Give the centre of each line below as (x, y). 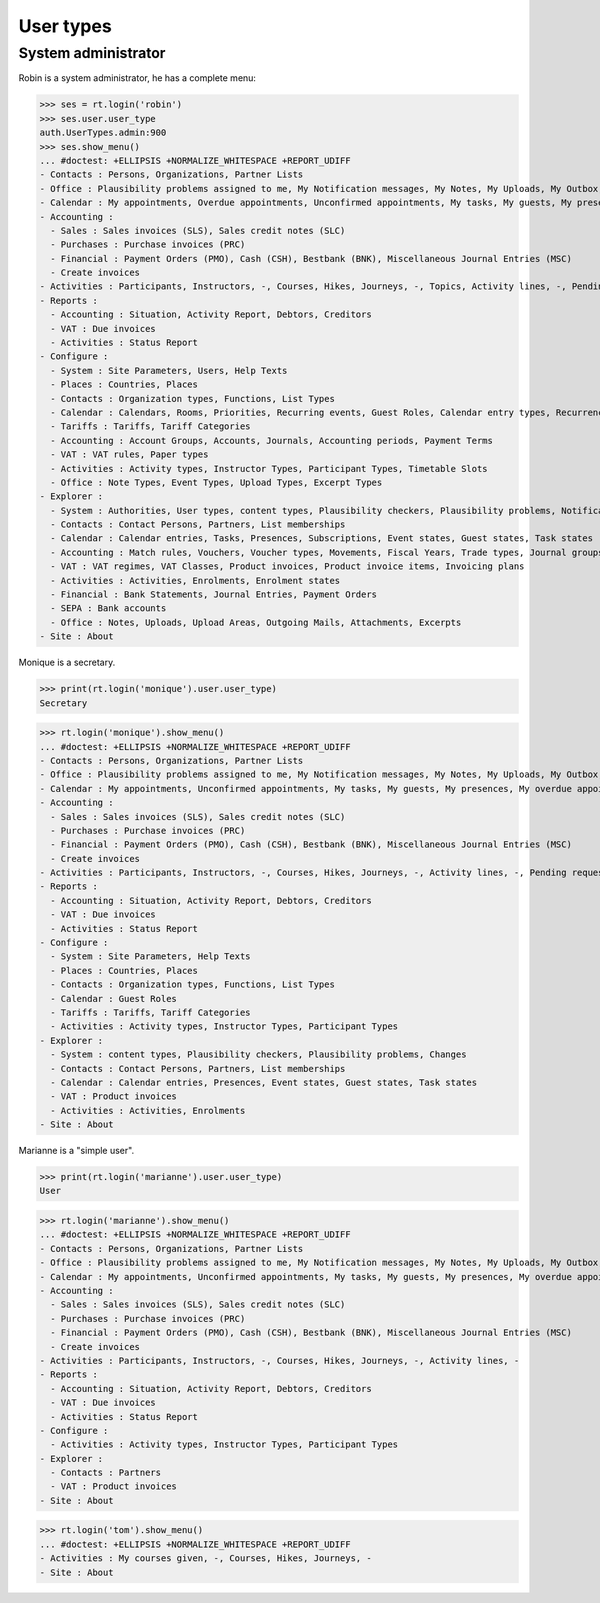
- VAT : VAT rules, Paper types (129, 454)
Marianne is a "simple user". (76, 1151)
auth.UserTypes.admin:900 (103, 133)
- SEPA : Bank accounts (108, 608)
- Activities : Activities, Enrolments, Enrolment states (195, 580)
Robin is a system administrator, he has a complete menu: (137, 78)
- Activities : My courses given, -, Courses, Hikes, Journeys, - (205, 1558)
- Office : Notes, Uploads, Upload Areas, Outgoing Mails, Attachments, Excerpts (256, 622)
